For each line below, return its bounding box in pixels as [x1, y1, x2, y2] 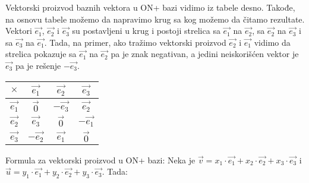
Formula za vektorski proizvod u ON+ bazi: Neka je [5, 153, 196, 166]
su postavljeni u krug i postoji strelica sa [72, 24, 220, 37]
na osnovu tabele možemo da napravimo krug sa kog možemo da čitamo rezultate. [5, 12, 305, 25]
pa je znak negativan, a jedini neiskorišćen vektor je [111, 48, 299, 60]
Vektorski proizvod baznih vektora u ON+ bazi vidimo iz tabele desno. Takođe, [5, 1, 295, 13]
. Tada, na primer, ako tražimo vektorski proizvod [44, 36, 226, 48]
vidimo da [254, 36, 291, 48]
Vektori [5, 24, 32, 37]
